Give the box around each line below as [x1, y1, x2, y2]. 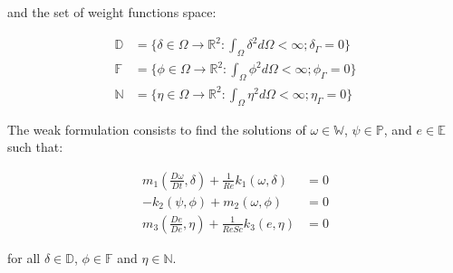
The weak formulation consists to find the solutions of [7, 119, 306, 138]
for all [7, 248, 41, 267]
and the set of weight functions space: [7, 3, 217, 21]
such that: [7, 137, 63, 156]
